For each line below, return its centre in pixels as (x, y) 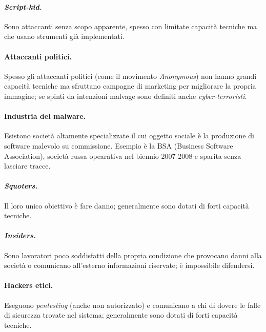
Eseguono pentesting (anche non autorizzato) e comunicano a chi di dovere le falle (132, 305)
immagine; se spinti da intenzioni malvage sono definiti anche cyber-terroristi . (126, 96)
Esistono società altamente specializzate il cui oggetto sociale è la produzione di (129, 136)
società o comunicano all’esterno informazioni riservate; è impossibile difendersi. (129, 265)
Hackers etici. (29, 285)
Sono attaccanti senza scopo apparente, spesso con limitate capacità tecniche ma (131, 26)
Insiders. (20, 235)
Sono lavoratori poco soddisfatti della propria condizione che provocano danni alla (133, 255)
